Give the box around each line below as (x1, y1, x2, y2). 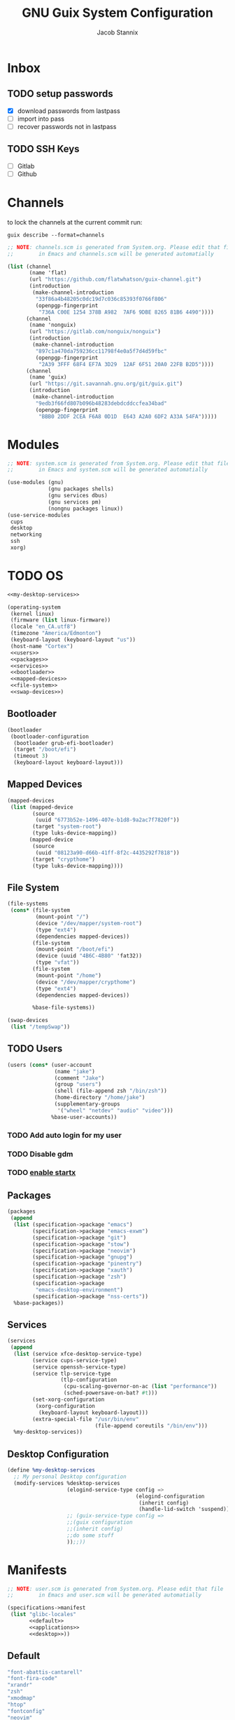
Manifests (7, 1562, 67, 1578)
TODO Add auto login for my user (7, 1130, 122, 1140)
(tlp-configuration (60, 1376, 117, 1383)
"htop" (7, 1701, 27, 1708)
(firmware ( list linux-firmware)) (10, 617, 111, 624)
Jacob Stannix (97, 28, 138, 36)
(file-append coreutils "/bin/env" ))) (94, 1422, 208, 1429)
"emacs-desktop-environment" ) (35, 1286, 124, 1294)
